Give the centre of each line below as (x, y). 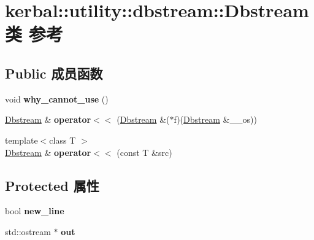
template (21, 140)
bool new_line (35, 211)
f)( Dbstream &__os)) (215, 119)
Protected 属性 (52, 185)
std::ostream (28, 231)
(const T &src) (144, 152)
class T (63, 140)
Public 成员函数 (54, 73)
